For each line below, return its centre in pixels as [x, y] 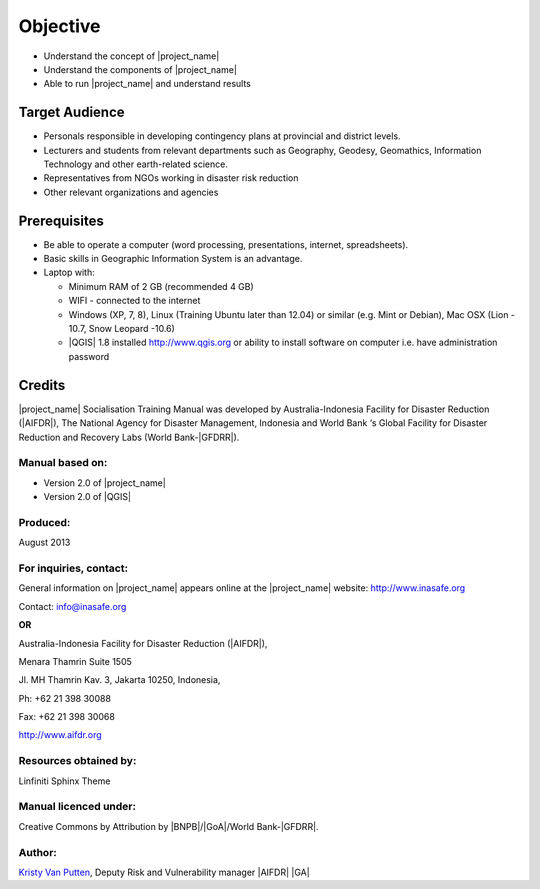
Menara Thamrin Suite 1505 [75, 661]
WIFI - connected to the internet [134, 301]
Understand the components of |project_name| [140, 69]
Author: [37, 852]
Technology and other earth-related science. [136, 164]
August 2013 [44, 542]
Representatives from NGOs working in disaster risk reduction [171, 178]
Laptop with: [69, 272]
